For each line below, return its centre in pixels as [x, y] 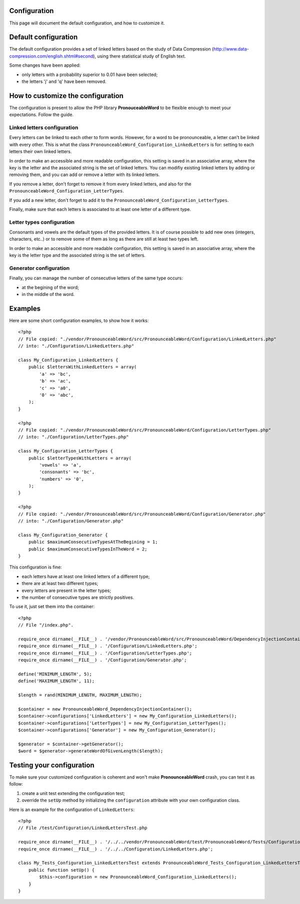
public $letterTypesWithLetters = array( [80, 458]
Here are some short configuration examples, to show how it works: [79, 320]
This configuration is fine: [35, 567]
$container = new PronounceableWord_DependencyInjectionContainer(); [105, 709]
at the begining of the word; [50, 287]
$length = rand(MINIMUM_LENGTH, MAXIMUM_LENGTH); [80, 695]
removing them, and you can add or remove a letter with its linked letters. [84, 174]
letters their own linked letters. [40, 151]
